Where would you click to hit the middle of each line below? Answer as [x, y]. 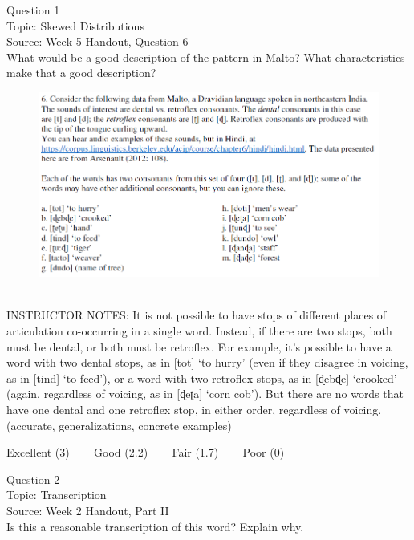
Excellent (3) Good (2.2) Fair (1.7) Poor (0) [146, 452]
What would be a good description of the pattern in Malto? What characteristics [206, 57]
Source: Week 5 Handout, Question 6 [97, 41]
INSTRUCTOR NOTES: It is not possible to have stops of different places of [197, 315]
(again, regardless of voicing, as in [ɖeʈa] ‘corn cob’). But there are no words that [205, 394]
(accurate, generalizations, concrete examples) [119, 425]
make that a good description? [81, 73]
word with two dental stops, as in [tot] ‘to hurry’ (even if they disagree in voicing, [207, 362]
